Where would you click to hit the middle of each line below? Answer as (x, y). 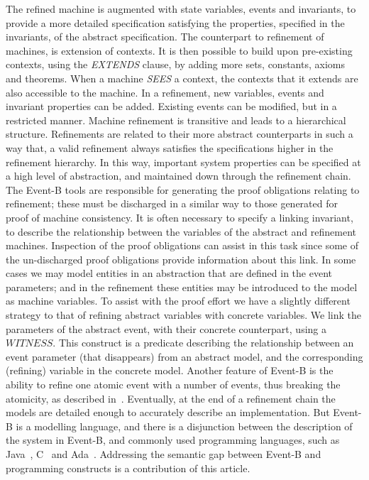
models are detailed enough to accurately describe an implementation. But (168, 412)
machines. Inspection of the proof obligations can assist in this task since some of (182, 245)
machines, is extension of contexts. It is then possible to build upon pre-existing (179, 50)
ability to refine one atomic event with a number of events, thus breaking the (173, 384)
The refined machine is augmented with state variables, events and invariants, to (181, 9)
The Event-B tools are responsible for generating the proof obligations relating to (183, 189)
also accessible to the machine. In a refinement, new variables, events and (165, 92)
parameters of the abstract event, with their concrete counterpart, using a (166, 328)
